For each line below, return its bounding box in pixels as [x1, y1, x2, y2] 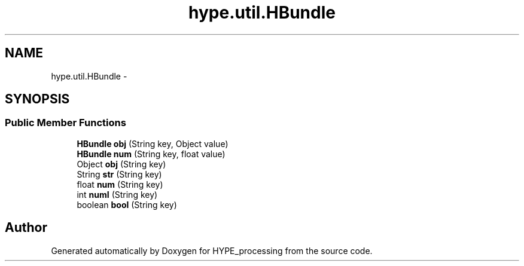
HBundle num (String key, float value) [77, 148, 226, 159]
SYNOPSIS [5, 91, 70, 107]
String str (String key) [77, 169, 162, 179]
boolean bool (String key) [77, 199, 177, 210]
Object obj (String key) [77, 158, 166, 169]
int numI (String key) [77, 189, 158, 200]
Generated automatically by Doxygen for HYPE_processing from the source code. [51, 245, 373, 256]
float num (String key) [77, 179, 163, 189]
